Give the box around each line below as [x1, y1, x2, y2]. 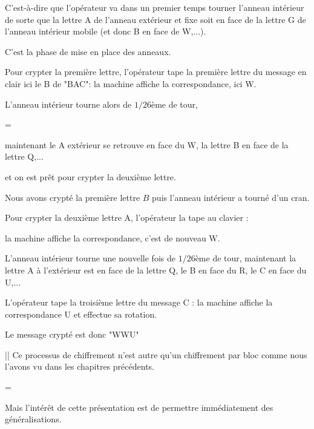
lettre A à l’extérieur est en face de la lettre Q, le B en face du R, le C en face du [5, 263, 307, 276]
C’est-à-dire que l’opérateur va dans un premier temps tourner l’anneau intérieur [5, 1, 304, 13]
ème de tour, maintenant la [195, 252, 296, 264]
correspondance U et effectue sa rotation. [5, 307, 157, 320]
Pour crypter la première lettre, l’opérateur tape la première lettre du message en [5, 65, 307, 78]
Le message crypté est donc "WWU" [5, 328, 139, 341]
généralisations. [5, 413, 62, 425]
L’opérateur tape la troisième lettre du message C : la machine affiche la [5, 296, 273, 309]
